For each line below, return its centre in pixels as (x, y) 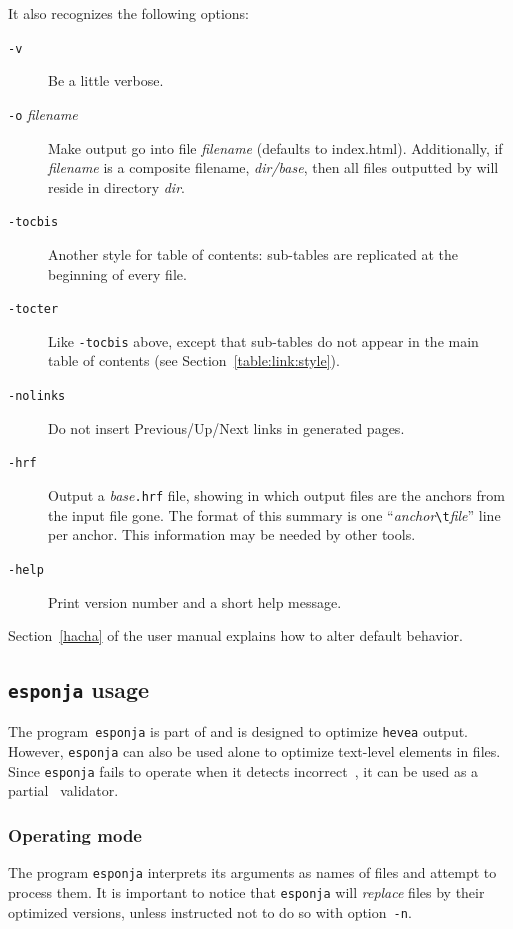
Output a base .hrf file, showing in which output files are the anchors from (276, 494)
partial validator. (63, 790)
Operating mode (75, 834)
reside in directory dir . (116, 186)
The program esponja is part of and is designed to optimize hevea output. (238, 731)
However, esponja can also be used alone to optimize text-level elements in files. (254, 751)
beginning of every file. (117, 273)
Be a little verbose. (106, 80)
